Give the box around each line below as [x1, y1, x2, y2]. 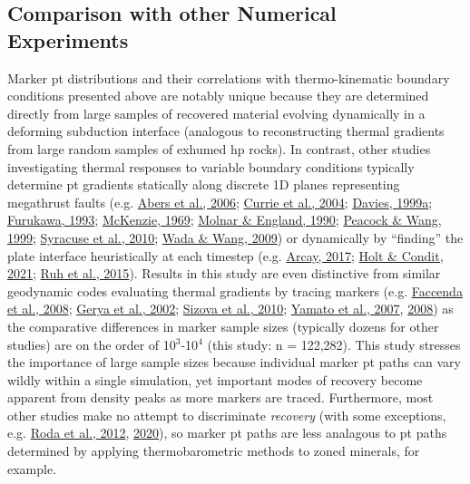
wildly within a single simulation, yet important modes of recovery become [7, 370, 423, 389]
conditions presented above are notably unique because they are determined [7, 86, 429, 105]
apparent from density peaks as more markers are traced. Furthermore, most [7, 388, 434, 407]
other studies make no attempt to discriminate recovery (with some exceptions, [7, 405, 446, 424]
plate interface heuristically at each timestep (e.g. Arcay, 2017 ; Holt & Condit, [7, 246, 444, 265]
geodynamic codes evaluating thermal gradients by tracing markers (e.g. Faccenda [7, 281, 463, 300]
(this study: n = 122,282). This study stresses [207, 334, 461, 353]
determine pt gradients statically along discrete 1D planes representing [7, 175, 400, 194]
